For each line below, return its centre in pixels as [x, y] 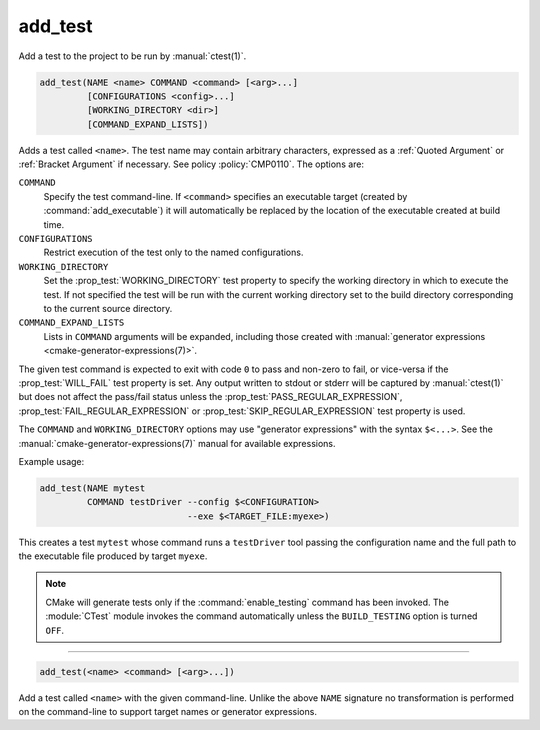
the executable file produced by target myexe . [113, 556]
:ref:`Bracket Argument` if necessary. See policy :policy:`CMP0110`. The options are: [191, 164]
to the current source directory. [108, 308]
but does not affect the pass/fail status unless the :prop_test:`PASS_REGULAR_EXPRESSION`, [210, 397]
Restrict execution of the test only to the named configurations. [173, 252]
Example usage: [51, 461]
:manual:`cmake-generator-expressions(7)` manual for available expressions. [177, 443]
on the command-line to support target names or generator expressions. [167, 711]
